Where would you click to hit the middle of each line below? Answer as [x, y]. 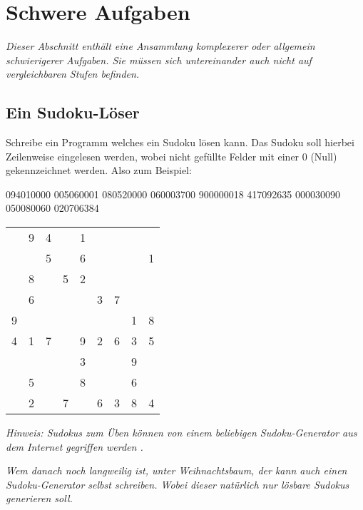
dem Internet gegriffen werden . [75, 446]
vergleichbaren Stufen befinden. [73, 74]
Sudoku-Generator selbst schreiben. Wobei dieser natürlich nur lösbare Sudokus [178, 484]
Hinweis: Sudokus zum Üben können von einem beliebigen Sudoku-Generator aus [181, 433]
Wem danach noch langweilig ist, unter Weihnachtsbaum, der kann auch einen [177, 470]
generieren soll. [39, 498]
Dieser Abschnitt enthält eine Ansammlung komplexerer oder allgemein [160, 46]
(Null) [324, 156]
